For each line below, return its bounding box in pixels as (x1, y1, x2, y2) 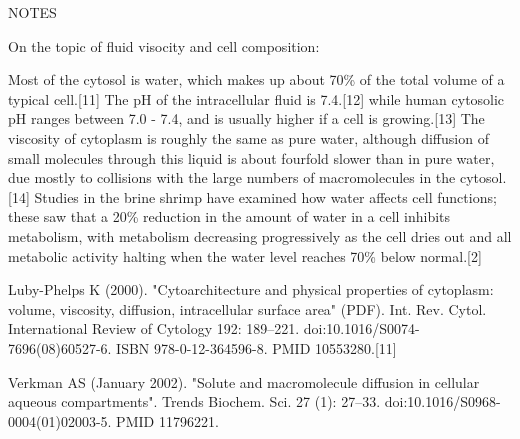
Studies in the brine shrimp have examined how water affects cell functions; (34, 186, 497, 207)
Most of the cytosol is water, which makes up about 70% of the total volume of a (8, 69, 505, 90)
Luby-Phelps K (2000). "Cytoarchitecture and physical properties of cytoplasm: (8, 279, 494, 300)
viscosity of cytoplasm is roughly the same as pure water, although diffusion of (8, 127, 489, 148)
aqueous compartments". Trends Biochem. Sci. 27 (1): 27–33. (8, 391, 381, 412)
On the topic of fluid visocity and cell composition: (8, 35, 320, 56)
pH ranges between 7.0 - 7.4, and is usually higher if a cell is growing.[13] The (8, 108, 485, 129)
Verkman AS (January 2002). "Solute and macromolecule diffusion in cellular (8, 371, 480, 392)
